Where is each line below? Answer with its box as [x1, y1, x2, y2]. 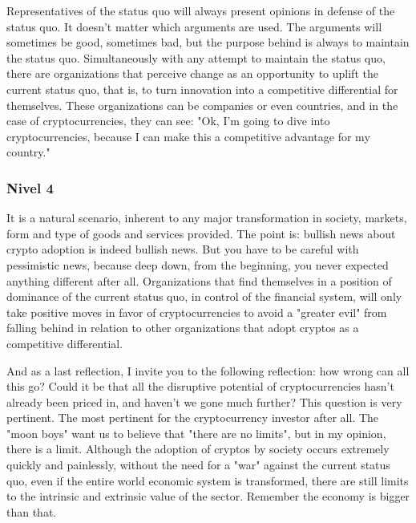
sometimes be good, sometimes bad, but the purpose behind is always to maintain [6, 34, 410, 51]
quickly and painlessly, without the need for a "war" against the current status [6, 456, 390, 473]
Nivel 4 [6, 177, 54, 197]
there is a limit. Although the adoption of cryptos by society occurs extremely [6, 440, 390, 457]
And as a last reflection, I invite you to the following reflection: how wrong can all [6, 362, 410, 379]
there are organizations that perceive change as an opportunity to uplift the [6, 65, 378, 82]
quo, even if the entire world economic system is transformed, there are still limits [6, 472, 409, 489]
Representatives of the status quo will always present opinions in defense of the [6, 2, 395, 18]
